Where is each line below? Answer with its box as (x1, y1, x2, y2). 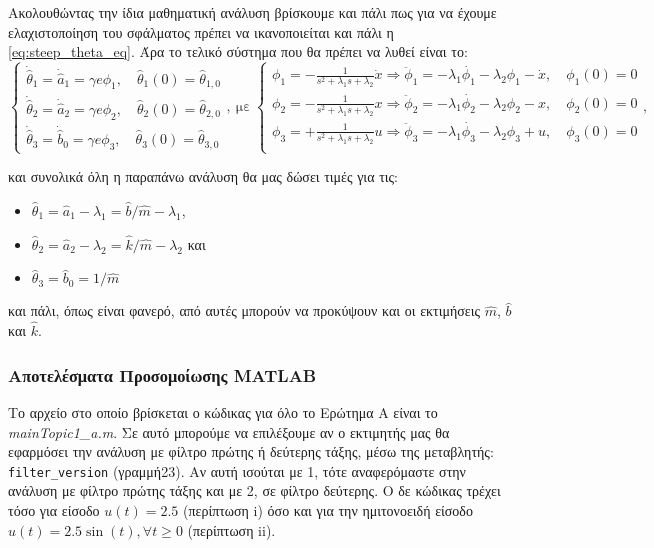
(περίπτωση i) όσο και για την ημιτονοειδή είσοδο (183, 499, 473, 520)
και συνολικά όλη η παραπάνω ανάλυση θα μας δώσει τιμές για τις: (8, 166, 398, 187)
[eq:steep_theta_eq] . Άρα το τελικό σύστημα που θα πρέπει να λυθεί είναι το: (8, 41, 468, 62)
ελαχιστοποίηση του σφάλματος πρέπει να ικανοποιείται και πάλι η (8, 21, 394, 42)
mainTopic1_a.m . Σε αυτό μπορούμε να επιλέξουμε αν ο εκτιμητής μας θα (8, 421, 450, 442)
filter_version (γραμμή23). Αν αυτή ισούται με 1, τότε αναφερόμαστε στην (8, 460, 466, 481)
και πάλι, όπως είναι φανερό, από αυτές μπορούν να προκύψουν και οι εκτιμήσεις (8, 300, 481, 321)
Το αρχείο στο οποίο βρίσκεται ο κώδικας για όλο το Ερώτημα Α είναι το (8, 401, 438, 422)
